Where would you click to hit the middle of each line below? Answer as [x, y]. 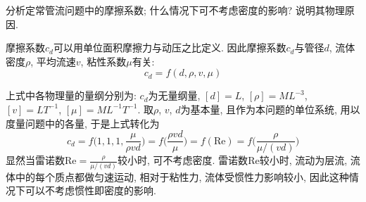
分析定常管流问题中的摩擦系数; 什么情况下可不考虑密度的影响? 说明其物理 [175, 10]
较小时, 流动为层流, [303, 160]
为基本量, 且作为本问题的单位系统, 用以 [270, 109]
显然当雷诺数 [35, 160]
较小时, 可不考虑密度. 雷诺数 [183, 160]
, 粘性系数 [103, 61]
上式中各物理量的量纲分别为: [71, 95]
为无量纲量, [174, 95]
